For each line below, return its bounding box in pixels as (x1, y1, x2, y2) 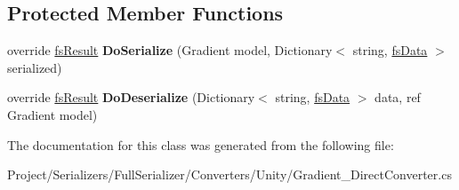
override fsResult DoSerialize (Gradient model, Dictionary (7, 41, 333, 59)
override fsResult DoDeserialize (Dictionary (7, 88, 255, 107)
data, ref (374, 88, 421, 107)
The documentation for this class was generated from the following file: (7, 135, 394, 154)
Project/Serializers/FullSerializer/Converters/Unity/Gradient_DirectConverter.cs (7, 165, 452, 184)
